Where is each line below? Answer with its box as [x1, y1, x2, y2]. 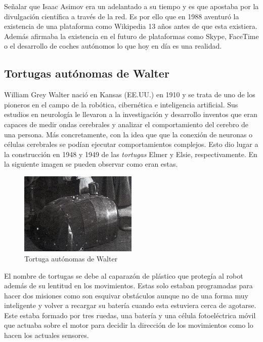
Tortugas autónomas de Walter [4, 65, 169, 81]
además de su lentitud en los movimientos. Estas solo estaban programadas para [4, 280, 253, 291]
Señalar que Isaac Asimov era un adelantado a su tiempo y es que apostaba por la [4, 1, 259, 11]
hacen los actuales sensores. [4, 330, 89, 340]
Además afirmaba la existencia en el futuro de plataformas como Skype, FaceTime [4, 30, 259, 41]
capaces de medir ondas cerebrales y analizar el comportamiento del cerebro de [4, 119, 249, 129]
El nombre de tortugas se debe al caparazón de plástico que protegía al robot [4, 270, 243, 281]
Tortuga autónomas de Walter [24, 253, 118, 263]
